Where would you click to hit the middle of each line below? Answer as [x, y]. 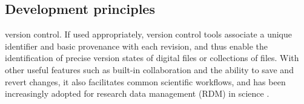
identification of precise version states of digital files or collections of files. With [152, 58]
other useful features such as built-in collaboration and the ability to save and [149, 69]
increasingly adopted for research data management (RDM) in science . [137, 93]
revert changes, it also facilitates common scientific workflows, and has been [145, 81]
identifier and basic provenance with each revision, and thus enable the [136, 46]
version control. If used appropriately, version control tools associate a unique [148, 34]
